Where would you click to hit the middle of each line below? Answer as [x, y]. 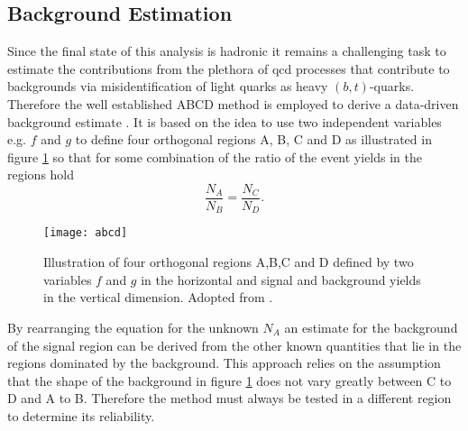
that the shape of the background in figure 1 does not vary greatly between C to [229, 380]
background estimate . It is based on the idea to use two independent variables [225, 121]
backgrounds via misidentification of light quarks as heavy [168, 86]
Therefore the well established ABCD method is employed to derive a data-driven [233, 103]
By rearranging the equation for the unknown [133, 327]
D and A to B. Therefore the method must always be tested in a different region [229, 398]
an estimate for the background [371, 327]
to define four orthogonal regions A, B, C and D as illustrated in [253, 139]
